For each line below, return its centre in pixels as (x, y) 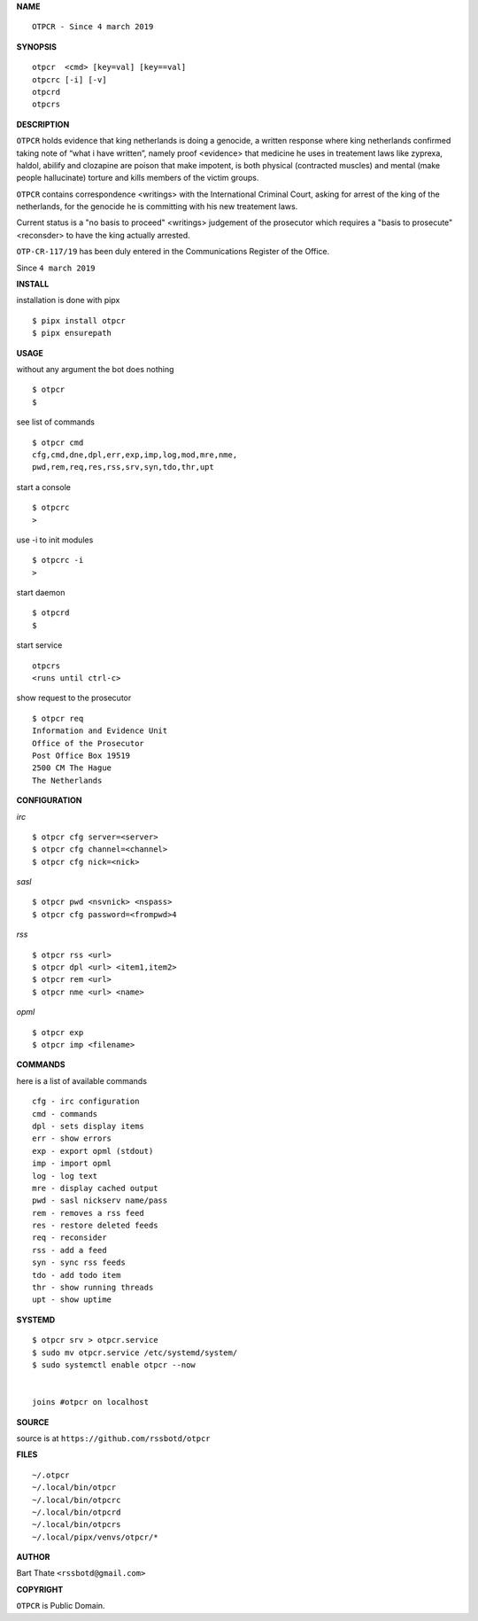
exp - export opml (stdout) (93, 1151)
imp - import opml (72, 1164)
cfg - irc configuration (86, 1102)
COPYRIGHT (40, 1589)
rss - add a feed (69, 1250)
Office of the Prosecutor (89, 743)
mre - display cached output (95, 1188)
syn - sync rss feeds (79, 1263)
